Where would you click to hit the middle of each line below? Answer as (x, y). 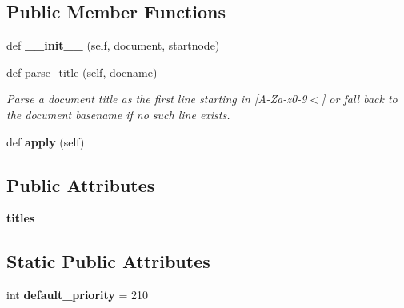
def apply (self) (46, 141)
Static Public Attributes (108, 261)
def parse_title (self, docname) (82, 72)
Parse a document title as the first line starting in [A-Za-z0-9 (157, 99)
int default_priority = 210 (78, 295)
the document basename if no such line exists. (118, 114)
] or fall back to (360, 99)
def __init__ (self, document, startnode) (113, 45)
